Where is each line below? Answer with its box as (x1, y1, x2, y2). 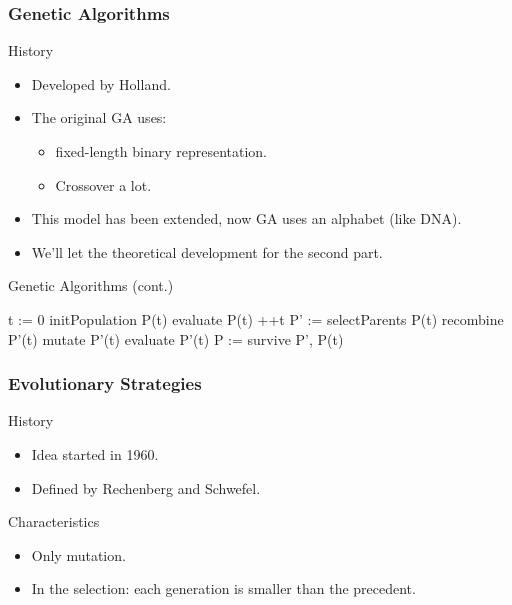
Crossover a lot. (55, 174, 152, 195)
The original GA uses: (31, 107, 167, 128)
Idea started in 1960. (31, 443, 159, 464)
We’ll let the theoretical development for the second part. (31, 241, 383, 262)
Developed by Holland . (31, 73, 171, 94)
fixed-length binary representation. (55, 141, 267, 161)
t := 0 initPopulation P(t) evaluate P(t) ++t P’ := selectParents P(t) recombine (8, 308, 504, 329)
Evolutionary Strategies (8, 371, 202, 396)
